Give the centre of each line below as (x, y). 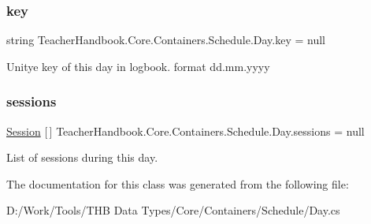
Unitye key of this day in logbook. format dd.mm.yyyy (138, 66)
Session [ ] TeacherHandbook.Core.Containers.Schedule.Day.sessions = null (185, 131)
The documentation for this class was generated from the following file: (178, 183)
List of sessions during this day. (82, 157)
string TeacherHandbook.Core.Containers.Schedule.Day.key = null (166, 40)
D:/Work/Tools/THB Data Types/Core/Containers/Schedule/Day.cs (173, 210)
